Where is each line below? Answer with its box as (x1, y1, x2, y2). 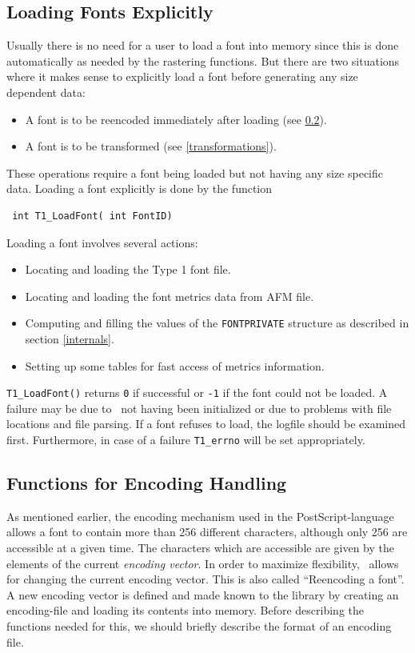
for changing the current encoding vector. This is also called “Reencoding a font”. (6, 571, 405, 587)
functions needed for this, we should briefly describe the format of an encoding (6, 618, 392, 635)
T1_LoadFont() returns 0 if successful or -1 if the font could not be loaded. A (6, 384, 388, 401)
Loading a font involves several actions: (6, 234, 198, 250)
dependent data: (6, 83, 86, 100)
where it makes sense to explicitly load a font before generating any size (6, 68, 358, 85)
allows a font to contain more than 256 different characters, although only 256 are (6, 523, 408, 540)
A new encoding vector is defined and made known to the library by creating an (6, 586, 399, 603)
